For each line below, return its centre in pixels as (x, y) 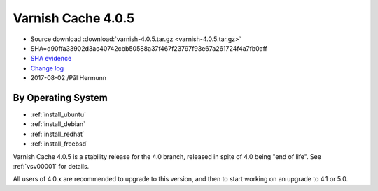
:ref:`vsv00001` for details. (51, 166)
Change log (47, 68)
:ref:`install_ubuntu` (58, 114)
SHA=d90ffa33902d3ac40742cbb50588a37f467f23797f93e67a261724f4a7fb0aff (149, 48)
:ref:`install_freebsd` (59, 144)
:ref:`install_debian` (58, 124)
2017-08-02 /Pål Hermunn (68, 78)
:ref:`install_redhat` (58, 134)
